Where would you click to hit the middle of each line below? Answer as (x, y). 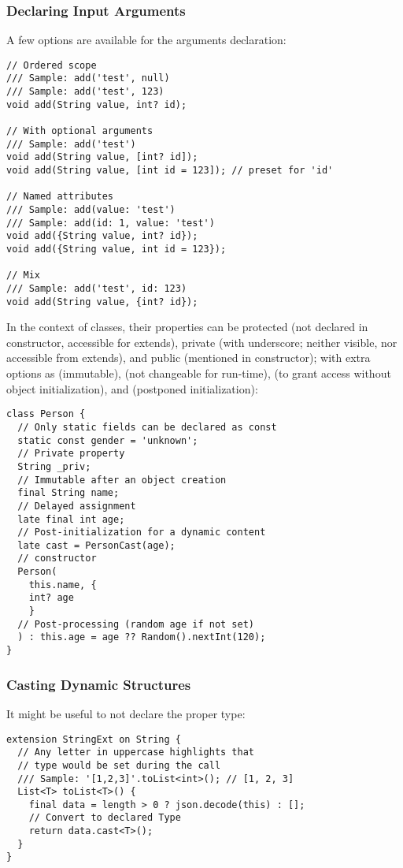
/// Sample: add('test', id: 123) (97, 288)
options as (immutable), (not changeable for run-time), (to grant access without (199, 373)
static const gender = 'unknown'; (108, 440)
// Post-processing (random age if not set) (136, 624)
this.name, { (63, 585)
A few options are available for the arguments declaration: (146, 40)
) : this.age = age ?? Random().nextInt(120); (142, 637)
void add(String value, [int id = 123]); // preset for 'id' (170, 171)
